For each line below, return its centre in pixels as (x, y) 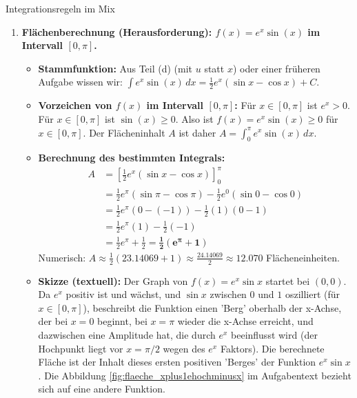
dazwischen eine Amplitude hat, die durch (127, 334)
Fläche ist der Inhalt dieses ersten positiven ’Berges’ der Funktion (177, 362)
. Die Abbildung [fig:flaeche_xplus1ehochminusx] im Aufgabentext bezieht (195, 375)
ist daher (197, 132)
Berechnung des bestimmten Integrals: (132, 158)
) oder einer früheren (276, 68)
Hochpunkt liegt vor (81, 348)
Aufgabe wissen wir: (80, 82)
